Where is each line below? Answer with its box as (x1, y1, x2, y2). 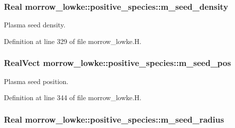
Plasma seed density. (4, 20, 66, 30)
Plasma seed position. (4, 76, 69, 86)
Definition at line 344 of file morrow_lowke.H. (4, 92, 141, 103)
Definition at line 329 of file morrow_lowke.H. (4, 36, 141, 46)
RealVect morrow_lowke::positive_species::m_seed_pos (4, 57, 231, 69)
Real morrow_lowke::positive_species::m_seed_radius (4, 113, 224, 125)
